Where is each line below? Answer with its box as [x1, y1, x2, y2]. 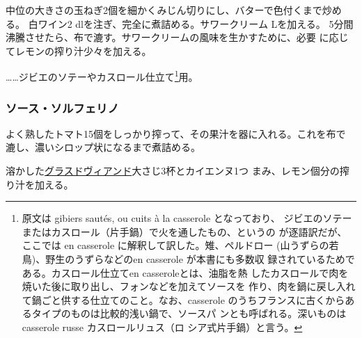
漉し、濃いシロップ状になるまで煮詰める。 [6, 140, 200, 154]
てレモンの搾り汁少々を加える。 [6, 43, 152, 58]
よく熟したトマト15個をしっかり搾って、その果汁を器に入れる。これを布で [6, 126, 346, 140]
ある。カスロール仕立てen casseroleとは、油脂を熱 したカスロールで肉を [22, 265, 349, 280]
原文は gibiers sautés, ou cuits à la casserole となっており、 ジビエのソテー [22, 211, 352, 225]
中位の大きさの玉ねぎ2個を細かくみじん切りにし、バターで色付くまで [6, 3, 322, 17]
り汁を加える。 [6, 177, 74, 191]
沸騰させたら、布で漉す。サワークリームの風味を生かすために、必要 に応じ [6, 30, 349, 45]
